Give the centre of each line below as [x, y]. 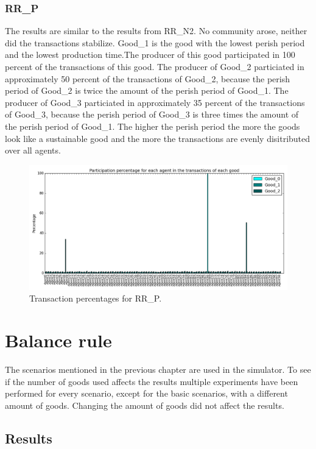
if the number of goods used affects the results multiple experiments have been [152, 381]
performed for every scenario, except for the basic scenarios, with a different [146, 393]
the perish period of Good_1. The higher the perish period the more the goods [153, 126]
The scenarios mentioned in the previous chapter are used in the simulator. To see [158, 369]
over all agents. [33, 150]
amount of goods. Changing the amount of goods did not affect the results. [145, 405]
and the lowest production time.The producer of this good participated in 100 [150, 55]
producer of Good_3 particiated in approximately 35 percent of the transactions [155, 102]
